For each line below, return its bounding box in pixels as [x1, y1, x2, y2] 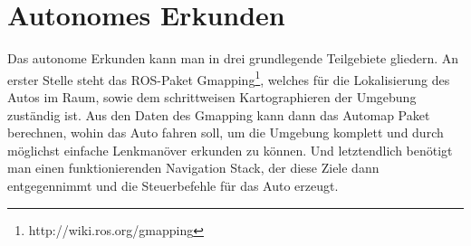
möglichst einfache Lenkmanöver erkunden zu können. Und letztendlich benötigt [7, 140, 453, 159]
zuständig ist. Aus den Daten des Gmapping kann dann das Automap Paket [7, 105, 430, 124]
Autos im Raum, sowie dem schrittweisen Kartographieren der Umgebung [7, 87, 417, 106]
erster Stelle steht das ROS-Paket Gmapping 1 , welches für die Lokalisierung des [7, 67, 450, 89]
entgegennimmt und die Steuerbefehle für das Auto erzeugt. [7, 175, 339, 194]
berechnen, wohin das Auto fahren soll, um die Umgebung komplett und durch [7, 123, 444, 142]
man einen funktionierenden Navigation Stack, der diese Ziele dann [7, 158, 380, 177]
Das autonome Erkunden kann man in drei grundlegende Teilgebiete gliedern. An [7, 49, 459, 68]
